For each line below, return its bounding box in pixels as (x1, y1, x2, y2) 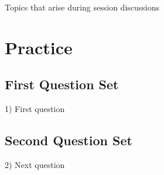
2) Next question (5, 158, 65, 170)
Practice (5, 35, 73, 59)
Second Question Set (5, 131, 132, 149)
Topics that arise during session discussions (5, 1, 160, 13)
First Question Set (5, 75, 119, 93)
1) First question (5, 103, 65, 115)
